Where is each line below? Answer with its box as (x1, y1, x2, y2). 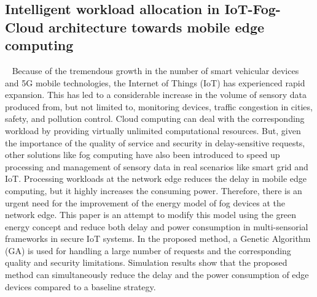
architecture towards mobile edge (49, 17, 265, 36)
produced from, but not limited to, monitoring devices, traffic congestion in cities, (5, 100, 313, 113)
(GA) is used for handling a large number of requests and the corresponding (5, 244, 291, 257)
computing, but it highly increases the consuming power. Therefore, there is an (5, 184, 302, 197)
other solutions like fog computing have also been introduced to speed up (5, 148, 280, 161)
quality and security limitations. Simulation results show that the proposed (5, 256, 288, 269)
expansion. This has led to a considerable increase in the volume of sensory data (5, 88, 307, 101)
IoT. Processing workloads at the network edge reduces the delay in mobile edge (5, 172, 307, 185)
